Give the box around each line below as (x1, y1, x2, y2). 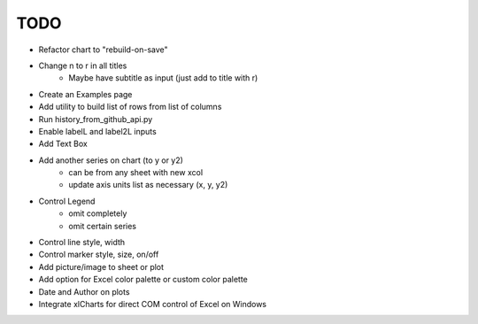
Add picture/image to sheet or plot (38, 261, 164, 272)
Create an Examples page (38, 89, 133, 99)
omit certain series (68, 220, 137, 231)
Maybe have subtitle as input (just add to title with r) (68, 73, 258, 83)
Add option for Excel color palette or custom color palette (38, 274, 248, 285)
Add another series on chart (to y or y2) (38, 155, 183, 166)
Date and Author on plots (38, 286, 130, 297)
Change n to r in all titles (38, 60, 127, 71)
